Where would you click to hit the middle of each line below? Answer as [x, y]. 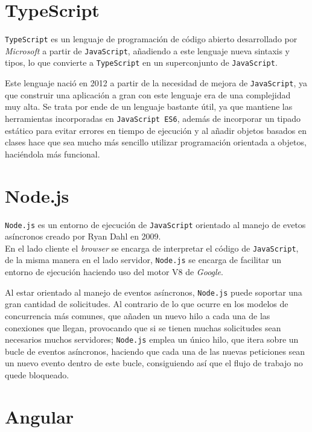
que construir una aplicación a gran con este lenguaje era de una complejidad [148, 94]
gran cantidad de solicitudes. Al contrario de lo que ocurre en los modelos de [147, 304]
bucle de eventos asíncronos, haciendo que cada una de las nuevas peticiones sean [155, 351]
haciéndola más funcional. [53, 154]
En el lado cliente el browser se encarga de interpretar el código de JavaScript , [152, 248]
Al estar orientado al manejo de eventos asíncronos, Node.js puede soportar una [154, 292]
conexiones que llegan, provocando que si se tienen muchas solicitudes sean [143, 327]
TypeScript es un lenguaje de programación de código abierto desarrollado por [151, 39]
